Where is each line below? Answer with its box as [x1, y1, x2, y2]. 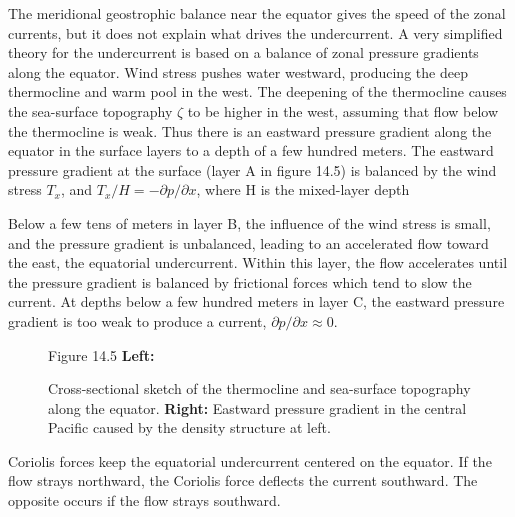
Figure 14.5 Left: [48, 344, 155, 365]
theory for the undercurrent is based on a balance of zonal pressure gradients [8, 42, 479, 63]
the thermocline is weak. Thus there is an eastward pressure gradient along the [8, 120, 492, 141]
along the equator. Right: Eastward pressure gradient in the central [48, 397, 467, 418]
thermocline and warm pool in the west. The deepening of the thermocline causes [8, 81, 507, 102]
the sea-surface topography [8, 100, 173, 121]
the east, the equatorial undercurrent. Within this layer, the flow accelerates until [8, 252, 508, 273]
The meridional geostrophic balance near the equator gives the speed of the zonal [8, 3, 506, 23]
